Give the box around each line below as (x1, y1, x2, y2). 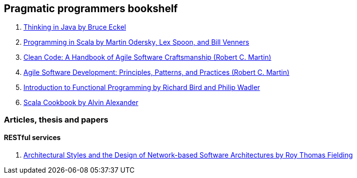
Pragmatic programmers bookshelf (4, 2, 178, 15)
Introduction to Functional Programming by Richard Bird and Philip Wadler (23, 83, 260, 92)
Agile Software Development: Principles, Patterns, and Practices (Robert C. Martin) (23, 68, 290, 77)
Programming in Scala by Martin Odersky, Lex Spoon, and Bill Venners (23, 38, 250, 47)
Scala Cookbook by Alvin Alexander (23, 98, 139, 107)
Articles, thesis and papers (4, 114, 108, 125)
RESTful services (4, 133, 61, 142)
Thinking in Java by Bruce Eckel (23, 23, 126, 32)
